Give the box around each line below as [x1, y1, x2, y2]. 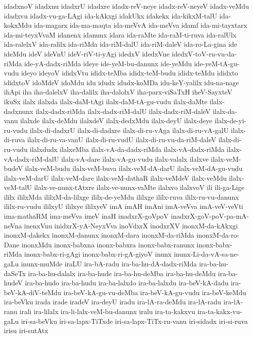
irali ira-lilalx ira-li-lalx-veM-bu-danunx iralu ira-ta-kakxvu [19, 306, 196, 316]
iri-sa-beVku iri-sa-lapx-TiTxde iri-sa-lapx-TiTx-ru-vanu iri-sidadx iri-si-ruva [21, 316, 248, 326]
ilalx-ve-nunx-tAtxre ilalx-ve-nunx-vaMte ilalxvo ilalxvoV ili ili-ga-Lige [34, 182, 245, 192]
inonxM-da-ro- [196, 230, 239, 240]
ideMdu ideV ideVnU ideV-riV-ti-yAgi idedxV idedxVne [4, 48, 170, 58]
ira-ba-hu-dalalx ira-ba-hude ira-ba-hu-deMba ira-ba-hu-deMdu [28, 268, 216, 278]
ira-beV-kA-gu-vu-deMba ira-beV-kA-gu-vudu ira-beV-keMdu [63, 287, 246, 297]
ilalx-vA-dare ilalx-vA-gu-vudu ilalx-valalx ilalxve [61, 153, 209, 164]
